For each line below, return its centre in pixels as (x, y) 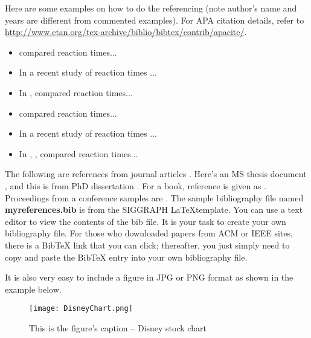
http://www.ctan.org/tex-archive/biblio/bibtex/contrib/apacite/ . (126, 32)
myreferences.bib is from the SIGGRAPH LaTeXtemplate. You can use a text (154, 210)
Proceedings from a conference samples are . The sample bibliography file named (154, 197)
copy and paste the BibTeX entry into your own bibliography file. (126, 257)
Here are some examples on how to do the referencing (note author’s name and (151, 8)
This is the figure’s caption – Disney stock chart (118, 327)
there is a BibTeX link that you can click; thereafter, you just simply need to (147, 245)
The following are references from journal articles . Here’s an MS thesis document (156, 174)
